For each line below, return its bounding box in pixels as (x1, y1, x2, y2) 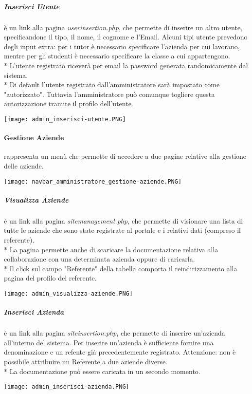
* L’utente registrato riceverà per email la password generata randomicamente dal (4, 60, 248, 70)
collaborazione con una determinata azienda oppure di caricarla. (4, 254, 195, 264)
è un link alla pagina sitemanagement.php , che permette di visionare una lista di (4, 215, 243, 225)
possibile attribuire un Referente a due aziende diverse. (4, 356, 168, 366)
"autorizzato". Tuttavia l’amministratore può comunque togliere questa (4, 89, 215, 99)
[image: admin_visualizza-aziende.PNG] (4, 290, 133, 297)
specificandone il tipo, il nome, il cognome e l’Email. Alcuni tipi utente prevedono (4, 32, 248, 42)
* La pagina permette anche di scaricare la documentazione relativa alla (4, 244, 218, 254)
